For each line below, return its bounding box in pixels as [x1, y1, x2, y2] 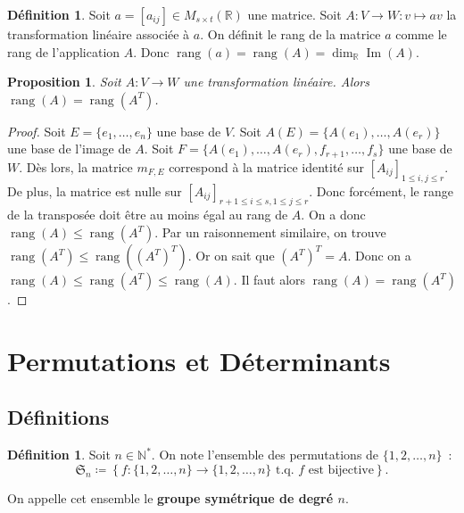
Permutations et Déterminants [7, 342, 391, 378]
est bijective [308, 463, 374, 476]
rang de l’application [7, 42, 120, 61]
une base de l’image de [7, 139, 131, 158]
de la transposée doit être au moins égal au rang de [7, 205, 288, 224]
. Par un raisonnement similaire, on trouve [154, 223, 386, 242]
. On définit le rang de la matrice [200, 25, 381, 43]
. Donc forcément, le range [309, 181, 453, 200]
